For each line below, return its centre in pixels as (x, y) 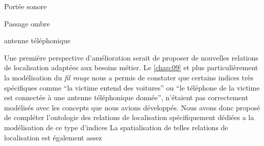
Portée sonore (26, 6)
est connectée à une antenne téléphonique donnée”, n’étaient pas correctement (126, 97)
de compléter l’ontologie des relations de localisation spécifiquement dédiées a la (129, 117)
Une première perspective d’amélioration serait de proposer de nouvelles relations (131, 57)
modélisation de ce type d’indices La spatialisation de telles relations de (116, 127)
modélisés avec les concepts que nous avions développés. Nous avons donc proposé (132, 107)
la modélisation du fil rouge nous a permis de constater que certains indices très (129, 77)
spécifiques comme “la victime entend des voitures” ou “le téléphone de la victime (132, 87)
